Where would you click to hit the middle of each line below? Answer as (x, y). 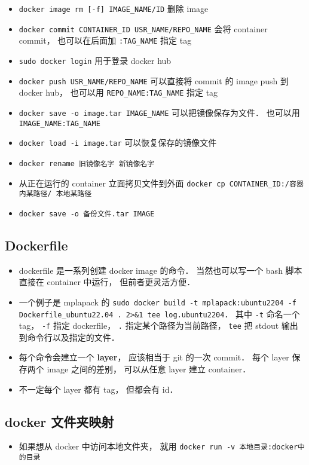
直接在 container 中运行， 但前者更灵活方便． (107, 282)
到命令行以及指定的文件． (69, 337)
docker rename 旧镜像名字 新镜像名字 (87, 163)
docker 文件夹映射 (59, 421)
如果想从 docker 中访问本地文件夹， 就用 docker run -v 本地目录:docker (158, 446)
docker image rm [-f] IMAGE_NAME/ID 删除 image (114, 8)
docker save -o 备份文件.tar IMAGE (87, 214)
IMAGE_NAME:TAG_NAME (59, 123)
